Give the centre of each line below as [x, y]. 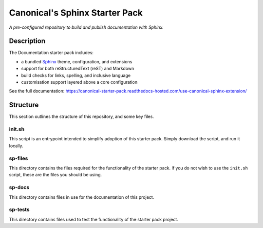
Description [27, 41]
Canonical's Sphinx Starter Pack [76, 13]
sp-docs [19, 188]
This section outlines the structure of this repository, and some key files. [82, 116]
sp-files [19, 158]
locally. [16, 146]
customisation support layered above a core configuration [79, 82]
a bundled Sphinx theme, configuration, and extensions [77, 61]
